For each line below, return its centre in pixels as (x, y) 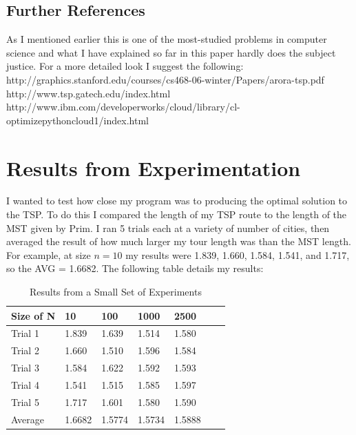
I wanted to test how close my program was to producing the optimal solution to (177, 201)
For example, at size (49, 254)
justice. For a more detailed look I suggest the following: (125, 66)
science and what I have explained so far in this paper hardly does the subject (171, 52)
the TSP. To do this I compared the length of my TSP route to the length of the (177, 214)
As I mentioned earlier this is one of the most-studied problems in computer (167, 39)
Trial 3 (25, 368)
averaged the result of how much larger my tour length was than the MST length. (179, 241)
